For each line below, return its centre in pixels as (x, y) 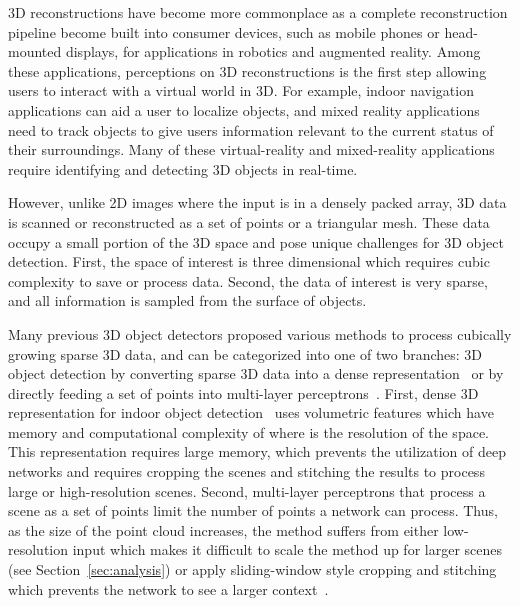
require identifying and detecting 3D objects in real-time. (183, 168)
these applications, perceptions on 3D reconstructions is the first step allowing (247, 70)
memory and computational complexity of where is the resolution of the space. (248, 431)
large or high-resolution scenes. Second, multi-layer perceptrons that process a (247, 490)
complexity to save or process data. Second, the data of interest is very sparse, (248, 280)
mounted (35, 51)
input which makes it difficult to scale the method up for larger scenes (287, 549)
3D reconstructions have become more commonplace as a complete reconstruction (258, 12)
